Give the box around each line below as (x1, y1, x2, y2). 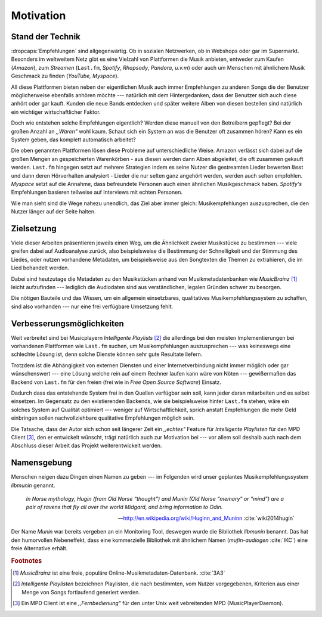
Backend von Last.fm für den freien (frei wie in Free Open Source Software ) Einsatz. (11, 379, 222, 386)
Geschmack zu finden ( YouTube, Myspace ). (11, 72, 119, 80)
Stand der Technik (11, 32, 80, 42)
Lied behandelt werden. (11, 264, 70, 271)
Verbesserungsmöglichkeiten (11, 318, 125, 328)
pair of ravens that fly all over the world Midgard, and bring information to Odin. (26, 504, 223, 511)
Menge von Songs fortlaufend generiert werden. (21, 588, 140, 596)
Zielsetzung (11, 224, 57, 234)
